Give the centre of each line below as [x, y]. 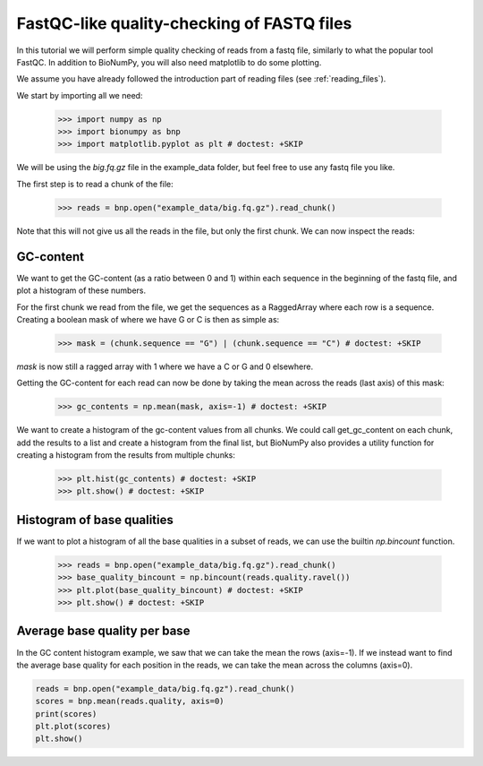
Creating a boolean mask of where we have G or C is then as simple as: [148, 319]
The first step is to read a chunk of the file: [95, 184]
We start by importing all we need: [80, 95]
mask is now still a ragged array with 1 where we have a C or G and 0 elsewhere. [165, 366]
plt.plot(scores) [73, 727]
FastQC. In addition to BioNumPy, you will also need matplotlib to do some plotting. [169, 62]
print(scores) [66, 714]
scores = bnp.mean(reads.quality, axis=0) [130, 701]
